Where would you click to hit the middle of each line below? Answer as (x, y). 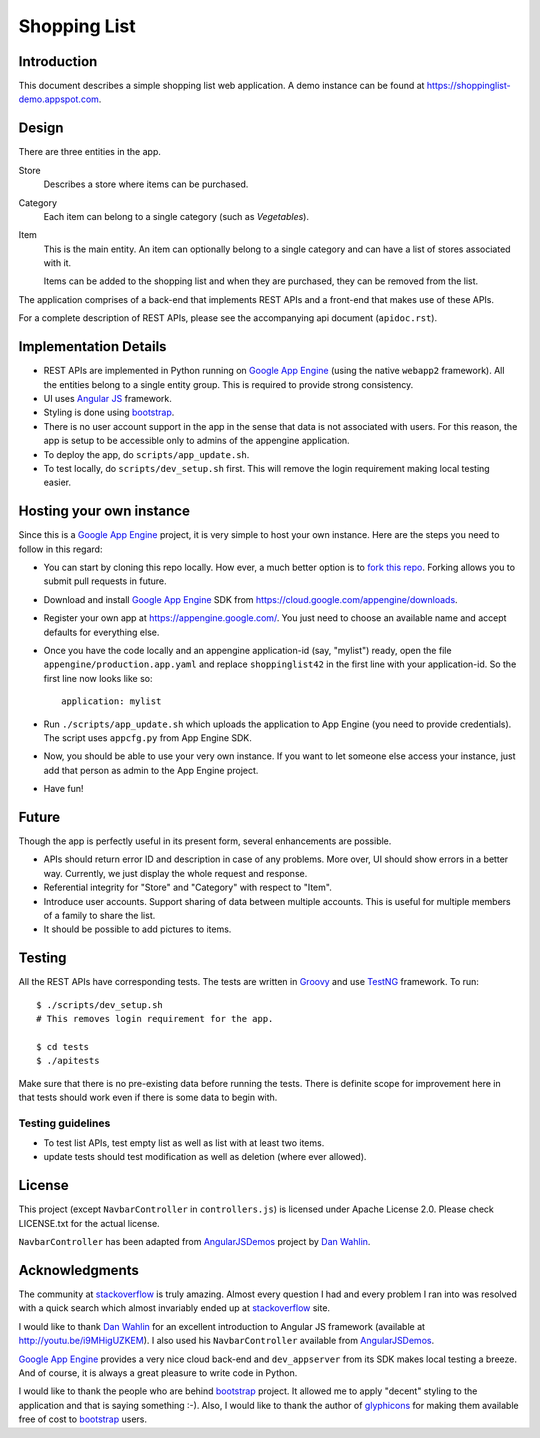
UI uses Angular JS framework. (107, 398)
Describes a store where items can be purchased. (146, 184)
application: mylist (111, 701)
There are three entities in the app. (90, 152)
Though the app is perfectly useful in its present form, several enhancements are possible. (205, 841)
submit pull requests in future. (105, 581)
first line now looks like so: (98, 678)
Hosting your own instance (104, 511)
